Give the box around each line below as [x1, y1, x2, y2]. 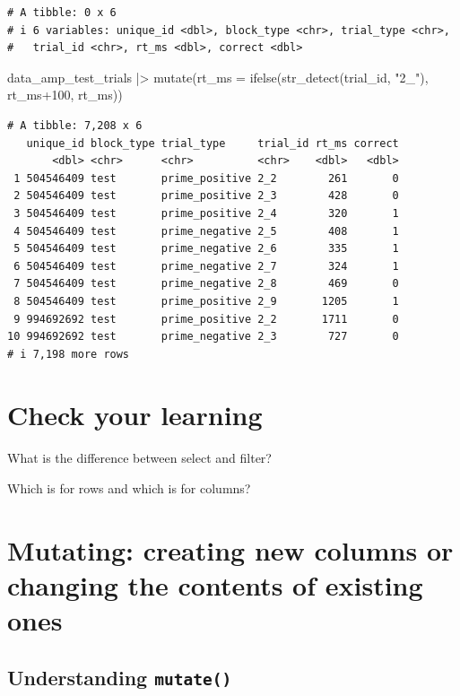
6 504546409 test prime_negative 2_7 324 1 [13, 259, 399, 273]
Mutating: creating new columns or [7, 531, 454, 568]
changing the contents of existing [7, 566, 423, 603]
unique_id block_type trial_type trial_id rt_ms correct [26, 136, 399, 150]
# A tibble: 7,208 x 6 [7, 118, 143, 132]
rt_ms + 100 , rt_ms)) [7, 85, 123, 104]
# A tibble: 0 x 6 [7, 6, 117, 19]
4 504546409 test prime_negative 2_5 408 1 [13, 224, 399, 238]
